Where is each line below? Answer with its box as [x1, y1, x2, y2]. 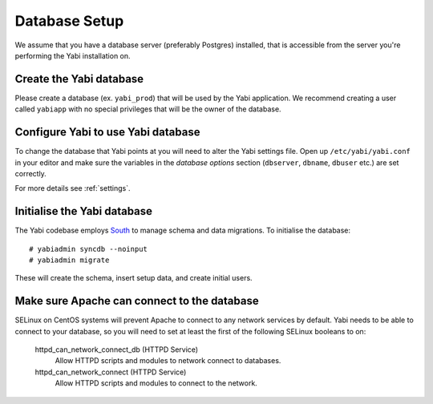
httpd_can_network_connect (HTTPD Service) [34, 367, 187, 377]
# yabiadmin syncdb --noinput [29, 244, 148, 253]
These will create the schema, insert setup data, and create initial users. [14, 273, 253, 283]
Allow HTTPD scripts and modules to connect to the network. [55, 378, 258, 388]
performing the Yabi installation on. [14, 50, 132, 60]
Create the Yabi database [14, 72, 144, 86]
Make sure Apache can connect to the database [14, 294, 260, 308]
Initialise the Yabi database [14, 204, 152, 218]
